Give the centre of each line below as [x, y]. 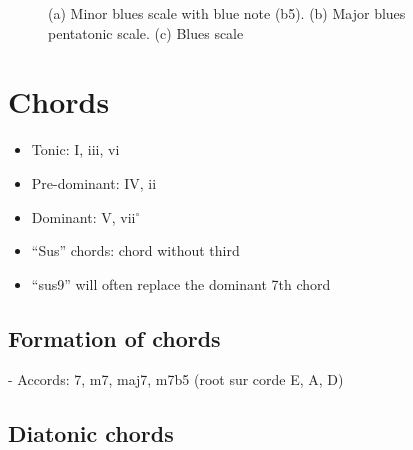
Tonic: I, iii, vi [75, 149]
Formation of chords [114, 337]
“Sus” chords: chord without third [135, 250]
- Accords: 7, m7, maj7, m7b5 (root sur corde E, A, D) [176, 379]
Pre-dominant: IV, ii [94, 182]
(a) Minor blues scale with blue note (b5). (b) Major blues [227, 13]
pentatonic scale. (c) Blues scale [146, 32]
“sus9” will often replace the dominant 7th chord [181, 283]
